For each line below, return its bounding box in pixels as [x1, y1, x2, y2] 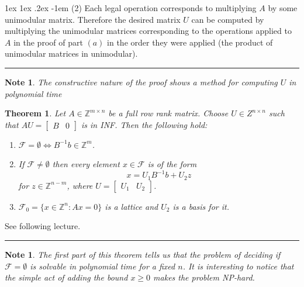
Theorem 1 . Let [5, 107, 66, 119]
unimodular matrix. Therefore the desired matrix [5, 13, 181, 25]
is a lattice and [105, 200, 158, 212]
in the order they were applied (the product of [107, 36, 273, 48]
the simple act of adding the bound [5, 271, 128, 283]
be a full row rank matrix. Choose [108, 107, 229, 119]
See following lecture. [5, 220, 81, 232]
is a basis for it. [172, 200, 229, 212]
